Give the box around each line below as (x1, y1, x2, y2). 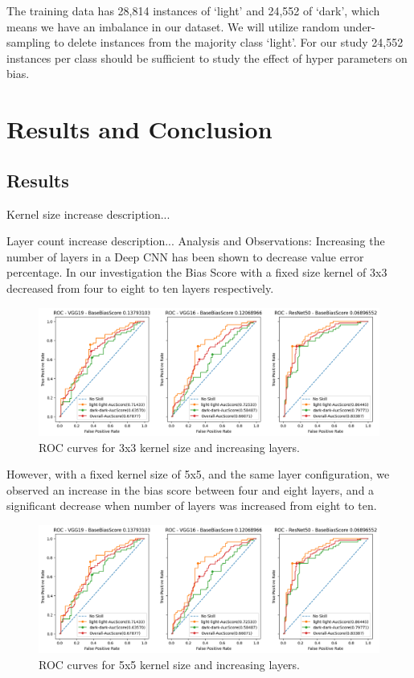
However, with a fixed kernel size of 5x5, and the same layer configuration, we (6, 466, 390, 483)
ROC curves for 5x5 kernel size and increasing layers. (39, 655, 300, 672)
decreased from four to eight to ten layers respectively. (6, 279, 274, 296)
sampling (6, 34, 51, 51)
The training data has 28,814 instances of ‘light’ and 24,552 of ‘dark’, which (6, 2, 380, 18)
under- (343, 18, 375, 35)
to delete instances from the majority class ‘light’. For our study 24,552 (54, 34, 404, 51)
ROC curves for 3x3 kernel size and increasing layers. (39, 438, 300, 455)
